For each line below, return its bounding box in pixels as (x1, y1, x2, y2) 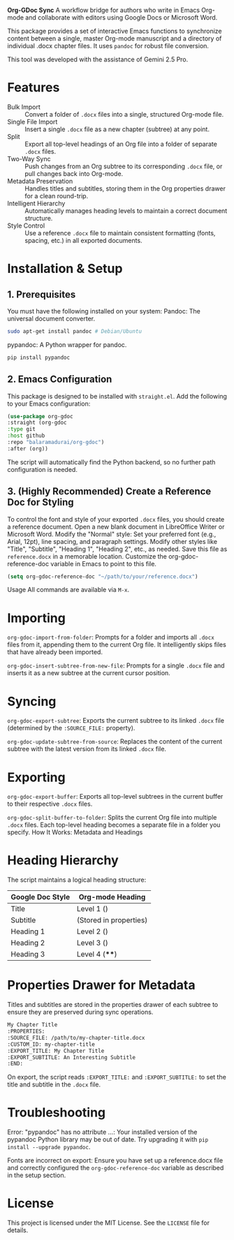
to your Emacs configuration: (7, 399, 91, 408)
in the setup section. (7, 1171, 66, 1179)
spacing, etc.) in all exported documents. (24, 236, 142, 244)
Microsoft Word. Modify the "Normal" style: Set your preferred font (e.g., (7, 530, 217, 538)
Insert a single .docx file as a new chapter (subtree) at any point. (24, 125, 210, 133)
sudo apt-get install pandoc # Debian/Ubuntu (7, 327, 142, 334)
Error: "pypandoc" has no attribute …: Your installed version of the (7, 1128, 198, 1137)
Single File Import (7, 117, 58, 126)
